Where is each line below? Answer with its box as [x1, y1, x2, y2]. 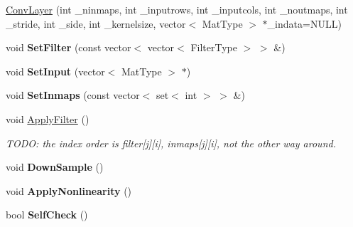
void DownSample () [6, 159, 104, 174]
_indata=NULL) [267, 16, 342, 31]
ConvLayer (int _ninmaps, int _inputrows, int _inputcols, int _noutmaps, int [6, 2, 348, 16]
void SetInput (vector [6, 63, 105, 78]
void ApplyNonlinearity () [6, 183, 132, 198]
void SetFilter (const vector [6, 40, 131, 55]
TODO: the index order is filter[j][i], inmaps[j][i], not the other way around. [6, 135, 336, 150]
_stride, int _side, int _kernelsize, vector [6, 16, 186, 31]
